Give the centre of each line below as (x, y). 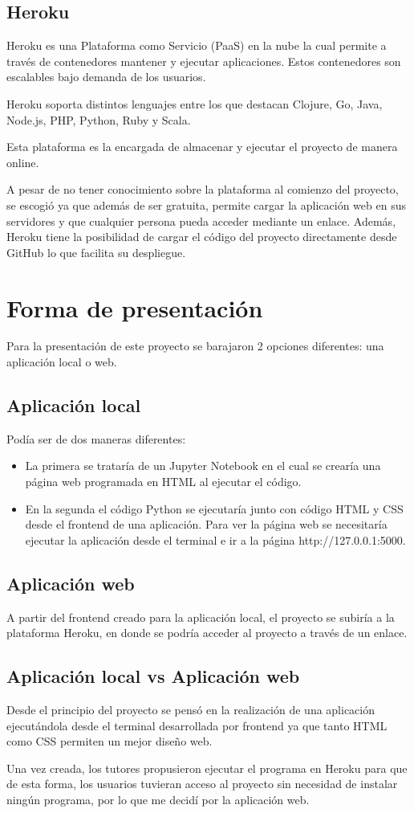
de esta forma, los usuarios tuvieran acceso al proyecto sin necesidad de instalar (202, 784)
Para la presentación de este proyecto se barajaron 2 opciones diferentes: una (195, 346)
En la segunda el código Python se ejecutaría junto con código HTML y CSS (214, 508)
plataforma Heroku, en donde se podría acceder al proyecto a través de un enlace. (207, 633)
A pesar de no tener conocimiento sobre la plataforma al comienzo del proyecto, (203, 189)
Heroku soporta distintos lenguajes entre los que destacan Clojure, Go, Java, (195, 103)
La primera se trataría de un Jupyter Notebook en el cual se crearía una (203, 466)
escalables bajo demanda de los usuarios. (106, 77)
